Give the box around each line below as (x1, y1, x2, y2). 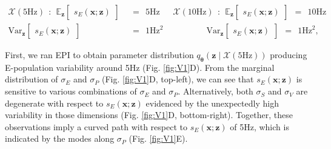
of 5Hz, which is (230, 120, 289, 133)
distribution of (5, 73, 58, 85)
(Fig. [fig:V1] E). (129, 132, 188, 145)
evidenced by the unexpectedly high (145, 96, 279, 109)
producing (270, 48, 307, 61)
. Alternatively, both (178, 85, 253, 98)
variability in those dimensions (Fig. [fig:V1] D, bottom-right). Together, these (5, 108, 293, 121)
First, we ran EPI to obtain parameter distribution (5, 48, 194, 61)
